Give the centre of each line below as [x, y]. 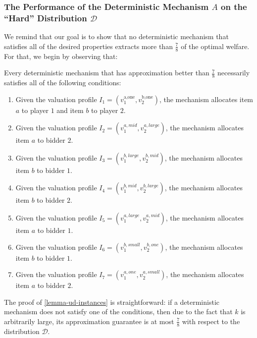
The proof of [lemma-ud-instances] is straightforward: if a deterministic [112, 302]
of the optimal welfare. [215, 46]
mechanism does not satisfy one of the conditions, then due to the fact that [118, 311]
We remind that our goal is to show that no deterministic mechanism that [116, 36]
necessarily [234, 73]
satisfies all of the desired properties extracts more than [88, 46]
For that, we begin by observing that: [61, 56]
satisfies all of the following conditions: [63, 82]
